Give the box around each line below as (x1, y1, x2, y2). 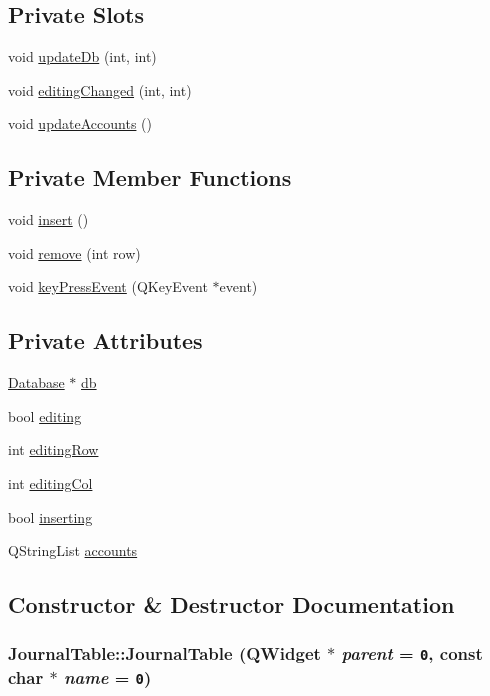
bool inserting (8, 506, 93, 527)
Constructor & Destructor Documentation (8, 589, 455, 620)
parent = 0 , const (341, 641, 483, 666)
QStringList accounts (8, 540, 138, 561)
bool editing (8, 405, 82, 426)
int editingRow (8, 439, 99, 460)
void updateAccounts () (8, 113, 152, 134)
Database (8, 372, 65, 393)
